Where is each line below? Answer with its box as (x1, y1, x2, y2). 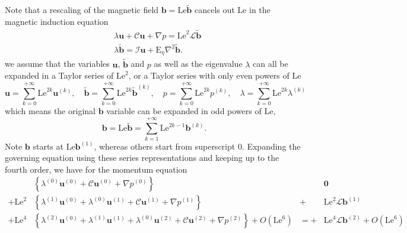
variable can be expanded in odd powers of (106, 104, 262, 117)
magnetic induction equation (5, 15, 109, 27)
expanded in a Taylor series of (5, 69, 114, 82)
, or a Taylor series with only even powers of (128, 69, 290, 82)
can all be (253, 57, 288, 70)
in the (249, 4, 271, 16)
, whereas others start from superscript (94, 140, 236, 152)
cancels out (194, 4, 235, 16)
